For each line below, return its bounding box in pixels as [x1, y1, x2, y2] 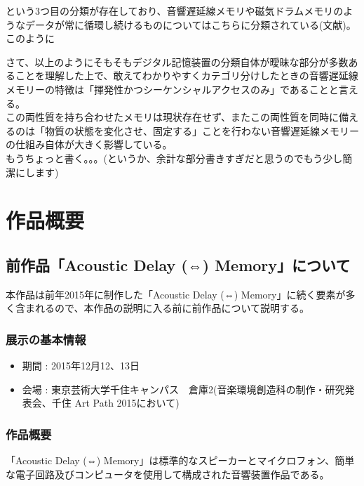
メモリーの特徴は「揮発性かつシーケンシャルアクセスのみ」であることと [6, 81, 339, 96]
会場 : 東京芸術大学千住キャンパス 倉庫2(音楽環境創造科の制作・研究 [22, 381, 345, 396]
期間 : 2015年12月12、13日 [22, 358, 140, 373]
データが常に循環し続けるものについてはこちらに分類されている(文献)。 [25, 17, 356, 32]
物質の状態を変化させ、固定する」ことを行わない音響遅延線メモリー [44, 123, 359, 138]
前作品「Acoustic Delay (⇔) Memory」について [6, 254, 351, 275]
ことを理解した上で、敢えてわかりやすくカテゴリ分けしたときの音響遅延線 [15, 68, 358, 83]
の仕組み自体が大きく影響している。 [6, 137, 173, 152]
